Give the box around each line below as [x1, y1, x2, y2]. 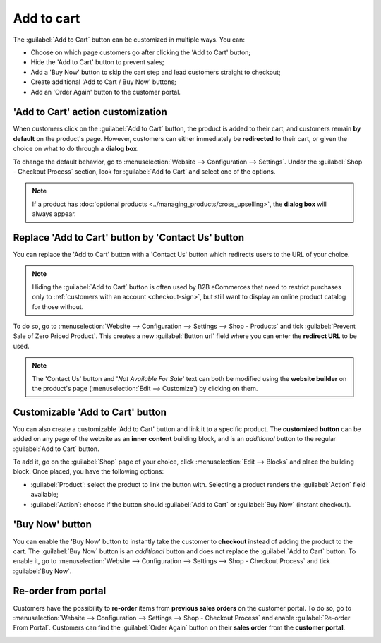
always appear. [32, 210, 77, 218]
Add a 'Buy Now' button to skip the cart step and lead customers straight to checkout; [30, 68, 282, 76]
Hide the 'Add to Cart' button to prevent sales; [30, 58, 165, 66]
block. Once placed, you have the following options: [13, 467, 164, 476]
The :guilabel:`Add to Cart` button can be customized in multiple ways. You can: [13, 35, 245, 44]
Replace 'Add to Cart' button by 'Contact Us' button [13, 232, 245, 244]
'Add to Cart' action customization [13, 106, 167, 118]
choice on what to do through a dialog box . [13, 145, 139, 153]
